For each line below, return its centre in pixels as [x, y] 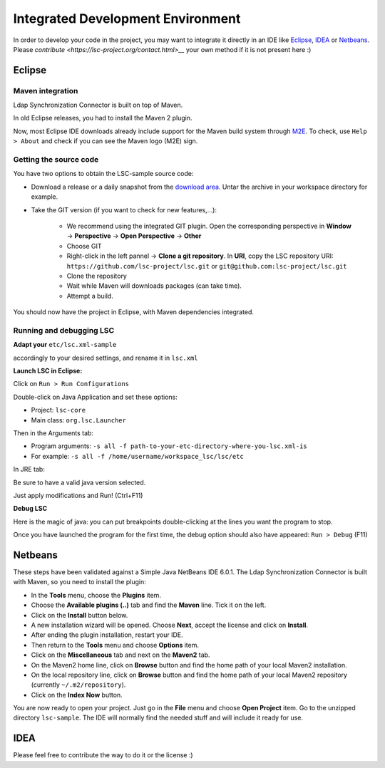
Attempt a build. [90, 296]
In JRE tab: [29, 469]
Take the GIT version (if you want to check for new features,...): [124, 209]
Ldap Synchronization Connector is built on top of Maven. [98, 105]
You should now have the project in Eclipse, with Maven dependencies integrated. [134, 312]
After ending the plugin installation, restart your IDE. [107, 635]
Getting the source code [56, 160]
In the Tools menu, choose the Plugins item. [96, 595]
